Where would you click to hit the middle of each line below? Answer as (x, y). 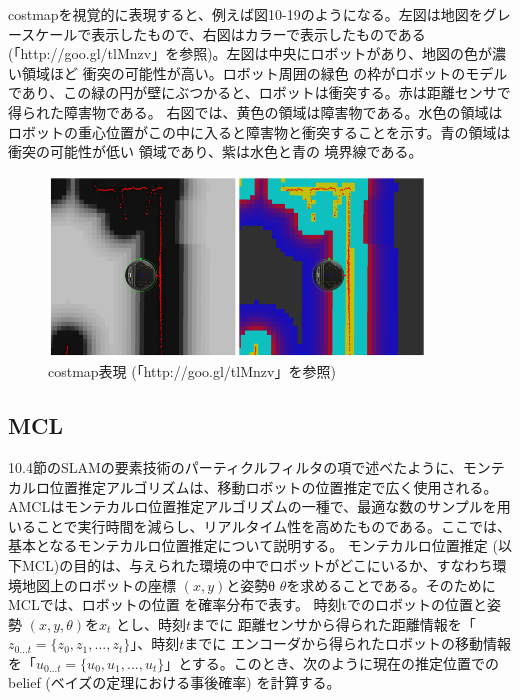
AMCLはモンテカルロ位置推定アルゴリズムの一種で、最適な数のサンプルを (252, 506)
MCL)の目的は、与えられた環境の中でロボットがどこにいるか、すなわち (257, 564)
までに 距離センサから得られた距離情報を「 (333, 623)
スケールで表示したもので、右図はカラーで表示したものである (223, 33)
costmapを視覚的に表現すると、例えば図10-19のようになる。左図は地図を (245, 14)
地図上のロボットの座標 (98, 584)
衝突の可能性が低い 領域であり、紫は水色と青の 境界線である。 (215, 151)
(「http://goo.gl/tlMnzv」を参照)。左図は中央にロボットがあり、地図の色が (250, 53)
